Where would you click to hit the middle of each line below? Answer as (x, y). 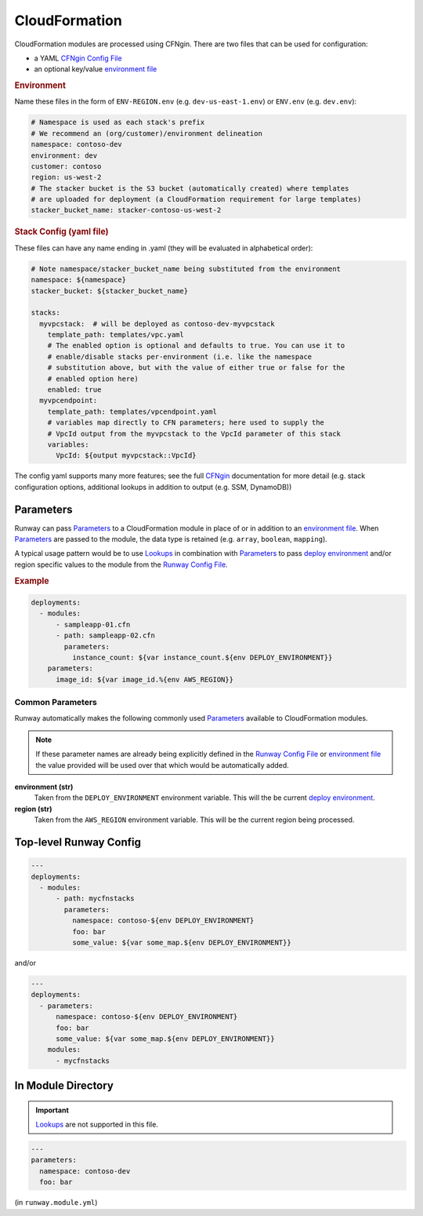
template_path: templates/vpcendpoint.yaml (132, 411)
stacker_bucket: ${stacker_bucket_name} (109, 291)
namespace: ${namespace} (79, 280)
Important (52, 1110)
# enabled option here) (93, 378)
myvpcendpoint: (69, 401)
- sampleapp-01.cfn (93, 624)
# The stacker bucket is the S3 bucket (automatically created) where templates (190, 188)
